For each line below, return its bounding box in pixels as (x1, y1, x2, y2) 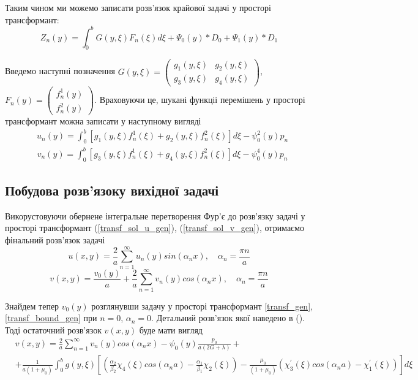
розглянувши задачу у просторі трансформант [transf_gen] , (91, 299, 313, 312)
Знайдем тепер (5, 299, 59, 312)
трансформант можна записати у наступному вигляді (5, 115, 201, 127)
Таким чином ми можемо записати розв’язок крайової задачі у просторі (5, 1, 271, 13)
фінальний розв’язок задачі (5, 233, 105, 246)
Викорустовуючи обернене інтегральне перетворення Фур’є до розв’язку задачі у (5, 209, 305, 222)
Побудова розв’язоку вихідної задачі (5, 180, 219, 199)
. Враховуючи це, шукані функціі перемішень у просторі (94, 93, 305, 106)
